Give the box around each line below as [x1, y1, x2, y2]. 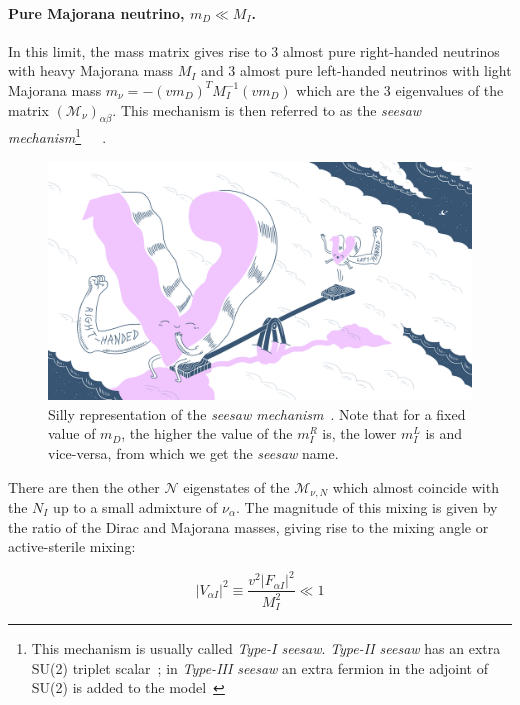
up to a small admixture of [53, 496, 218, 517]
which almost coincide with [332, 476, 499, 497]
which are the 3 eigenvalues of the [296, 79, 504, 100]
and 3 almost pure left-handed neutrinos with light [201, 60, 512, 81]
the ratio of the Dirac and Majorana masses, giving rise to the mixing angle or [8, 516, 489, 537]
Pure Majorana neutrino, [8, 2, 185, 23]
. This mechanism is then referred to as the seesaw [112, 99, 422, 120]
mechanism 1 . [8, 124, 107, 148]
